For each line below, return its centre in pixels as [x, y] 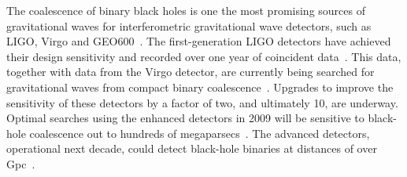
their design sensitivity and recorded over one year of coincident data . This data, [204, 56]
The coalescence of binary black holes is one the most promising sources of [186, 10]
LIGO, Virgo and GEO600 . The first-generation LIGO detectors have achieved [199, 41]
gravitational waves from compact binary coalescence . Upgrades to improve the [200, 87]
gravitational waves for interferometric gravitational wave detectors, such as [189, 25]
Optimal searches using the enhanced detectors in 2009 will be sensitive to [185, 118]
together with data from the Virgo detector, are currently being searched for [191, 72]
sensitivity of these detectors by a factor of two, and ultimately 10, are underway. [202, 102]
